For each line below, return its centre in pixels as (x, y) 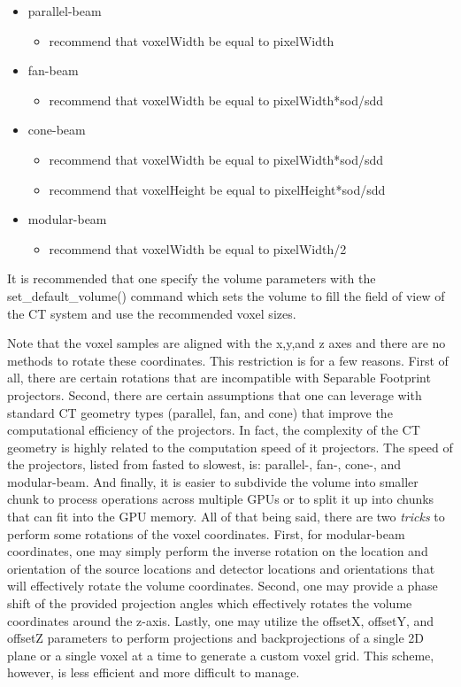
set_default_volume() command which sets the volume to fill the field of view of (226, 295)
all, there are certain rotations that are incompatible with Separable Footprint (219, 378)
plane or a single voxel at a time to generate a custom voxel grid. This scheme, (221, 655)
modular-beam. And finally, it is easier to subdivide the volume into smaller (213, 481)
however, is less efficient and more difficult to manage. (154, 672)
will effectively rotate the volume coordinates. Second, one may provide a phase (223, 586)
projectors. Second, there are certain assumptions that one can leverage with (215, 394)
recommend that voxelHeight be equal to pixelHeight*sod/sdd (217, 189)
